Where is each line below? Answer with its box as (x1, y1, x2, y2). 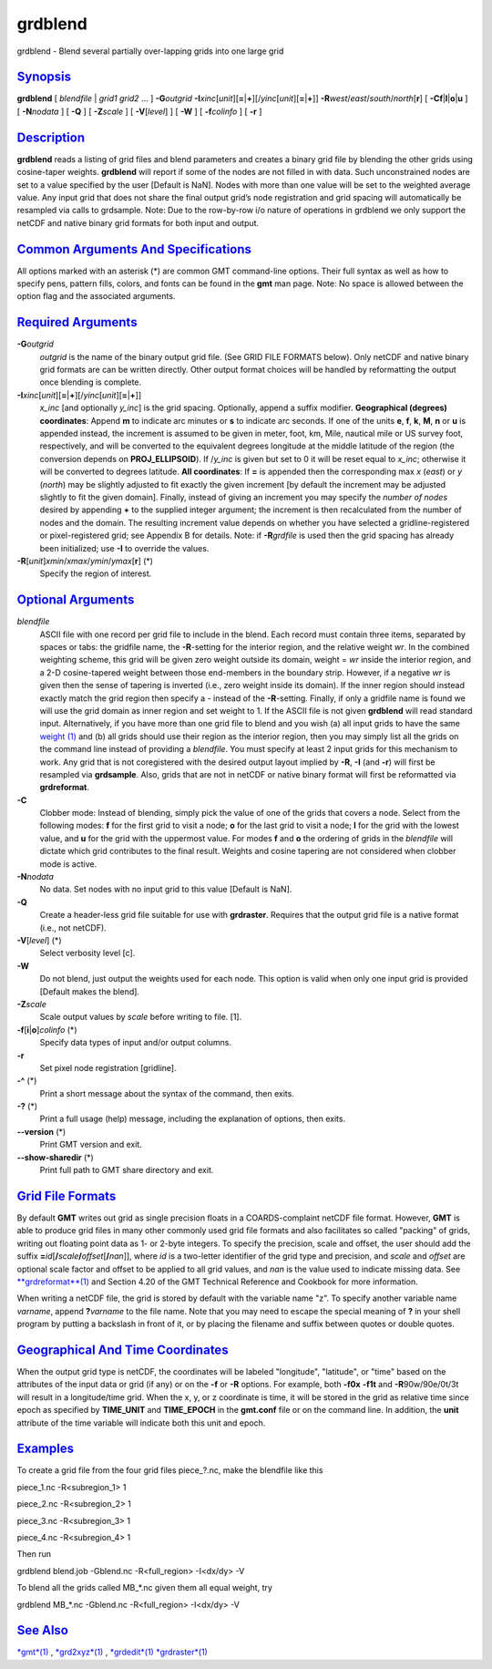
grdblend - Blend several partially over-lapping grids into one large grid (16, 46, 284, 57)
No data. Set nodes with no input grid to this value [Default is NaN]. (39, 884, 292, 895)
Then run (16, 1549, 52, 1560)
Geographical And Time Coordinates (16, 1342, 229, 1357)
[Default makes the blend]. (39, 985, 140, 997)
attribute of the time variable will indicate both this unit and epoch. (16, 1417, 266, 1428)
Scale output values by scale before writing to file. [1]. (39, 1012, 242, 1023)
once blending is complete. (39, 376, 142, 387)
